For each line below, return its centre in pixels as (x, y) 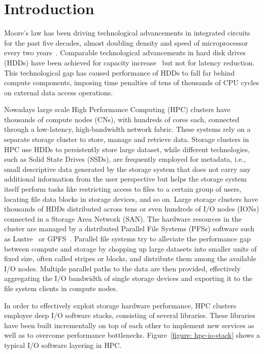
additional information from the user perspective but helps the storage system (125, 179)
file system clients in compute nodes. (61, 288)
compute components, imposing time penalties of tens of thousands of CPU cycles (131, 82)
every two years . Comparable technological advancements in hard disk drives (125, 52)
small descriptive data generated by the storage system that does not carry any (127, 169)
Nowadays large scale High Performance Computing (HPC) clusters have (117, 109)
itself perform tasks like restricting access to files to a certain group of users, (123, 189)
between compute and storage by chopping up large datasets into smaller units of (130, 248)
